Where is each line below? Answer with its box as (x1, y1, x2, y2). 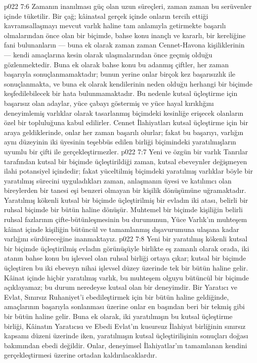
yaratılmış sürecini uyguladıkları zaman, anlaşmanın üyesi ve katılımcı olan (4, 175, 232, 185)
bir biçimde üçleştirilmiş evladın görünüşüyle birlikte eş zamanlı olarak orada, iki (4, 243, 250, 253)
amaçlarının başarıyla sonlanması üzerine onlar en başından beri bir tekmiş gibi (4, 301, 245, 312)
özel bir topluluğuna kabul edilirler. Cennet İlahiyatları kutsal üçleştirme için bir (4, 117, 248, 128)
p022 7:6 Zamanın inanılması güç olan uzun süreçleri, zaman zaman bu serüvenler (4, 1, 252, 11)
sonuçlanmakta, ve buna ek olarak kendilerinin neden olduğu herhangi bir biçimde (4, 78, 253, 89)
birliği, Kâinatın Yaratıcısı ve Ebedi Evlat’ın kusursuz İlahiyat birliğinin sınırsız (4, 320, 246, 331)
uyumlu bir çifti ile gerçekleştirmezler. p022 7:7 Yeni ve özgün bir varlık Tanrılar (4, 146, 248, 156)
